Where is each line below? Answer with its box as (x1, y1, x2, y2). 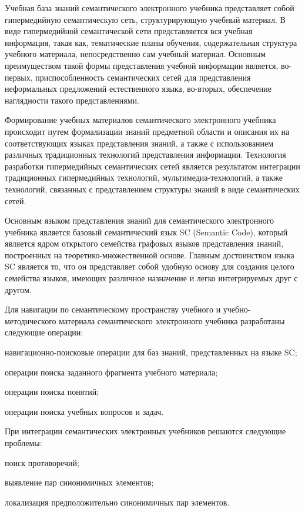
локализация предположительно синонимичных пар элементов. (5, 496, 230, 508)
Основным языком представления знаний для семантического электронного (5, 214, 274, 227)
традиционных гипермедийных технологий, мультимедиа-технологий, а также (5, 171, 283, 184)
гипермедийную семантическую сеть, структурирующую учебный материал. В (5, 13, 286, 25)
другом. (5, 283, 32, 295)
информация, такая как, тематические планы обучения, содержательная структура (5, 36, 297, 48)
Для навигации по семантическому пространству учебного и (5, 303, 221, 315)
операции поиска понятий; (5, 385, 99, 398)
